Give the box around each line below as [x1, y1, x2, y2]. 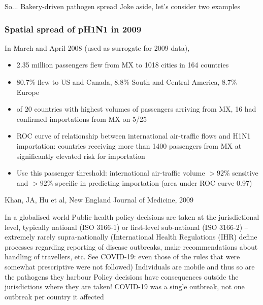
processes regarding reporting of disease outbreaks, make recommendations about [5, 241, 258, 252]
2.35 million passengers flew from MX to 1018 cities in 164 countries [16, 59, 229, 70]
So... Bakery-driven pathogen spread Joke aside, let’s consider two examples [5, 1, 241, 11]
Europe [16, 86, 39, 97]
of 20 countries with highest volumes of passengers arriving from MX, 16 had [16, 104, 256, 114]
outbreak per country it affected [5, 291, 104, 301]
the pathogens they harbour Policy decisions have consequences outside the [5, 271, 239, 282]
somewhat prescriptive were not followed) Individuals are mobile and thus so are [5, 261, 255, 272]
